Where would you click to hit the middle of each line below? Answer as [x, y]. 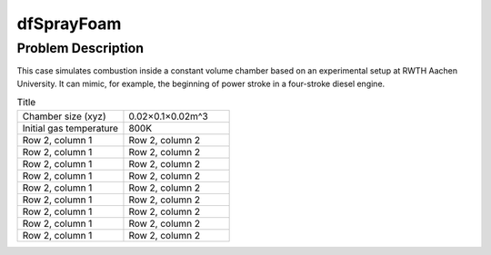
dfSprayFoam [69, 24]
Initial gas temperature [70, 128]
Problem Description [80, 48]
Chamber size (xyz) [64, 116]
